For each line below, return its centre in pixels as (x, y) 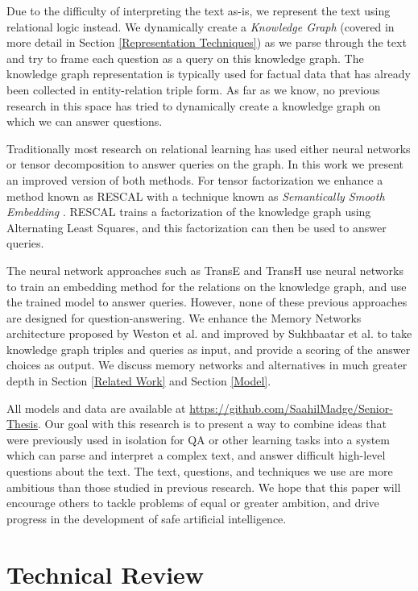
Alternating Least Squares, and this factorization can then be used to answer (197, 227)
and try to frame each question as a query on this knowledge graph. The (185, 58)
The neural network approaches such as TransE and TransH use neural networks (205, 270)
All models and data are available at (96, 408)
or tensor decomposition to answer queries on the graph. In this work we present (205, 164)
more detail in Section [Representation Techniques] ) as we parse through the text (207, 42)
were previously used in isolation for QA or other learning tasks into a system (198, 439)
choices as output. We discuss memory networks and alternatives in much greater (207, 365)
